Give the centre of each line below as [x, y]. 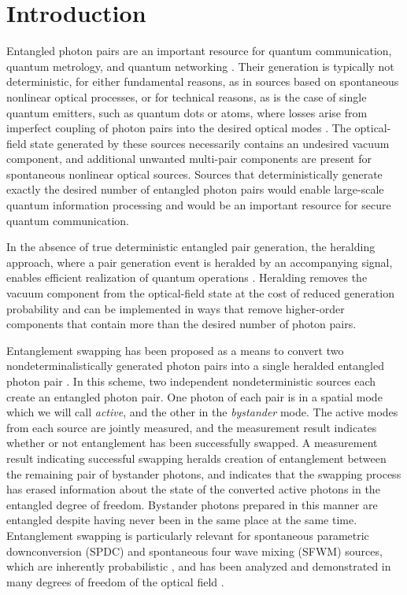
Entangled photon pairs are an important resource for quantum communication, [199, 51]
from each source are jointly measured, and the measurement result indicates [192, 427]
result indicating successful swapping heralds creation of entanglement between [196, 458]
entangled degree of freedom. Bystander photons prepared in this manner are [192, 504]
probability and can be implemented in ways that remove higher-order [176, 308]
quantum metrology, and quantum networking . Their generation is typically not [200, 66]
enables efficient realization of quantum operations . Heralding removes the [187, 277]
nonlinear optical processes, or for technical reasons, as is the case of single [187, 96]
